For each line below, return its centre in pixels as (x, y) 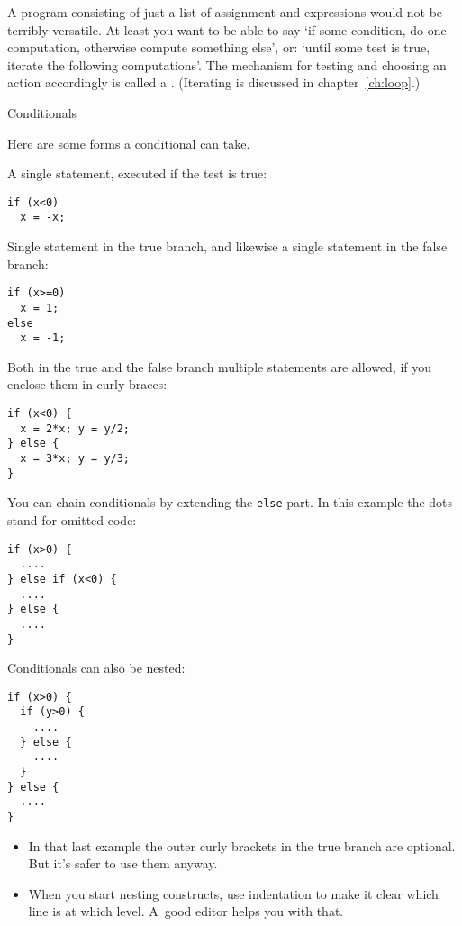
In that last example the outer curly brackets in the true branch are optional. (242, 845)
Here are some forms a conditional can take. (129, 143)
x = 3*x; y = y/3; (75, 459)
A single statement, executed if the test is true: (137, 173)
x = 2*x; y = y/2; (75, 428)
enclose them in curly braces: (87, 384)
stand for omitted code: (72, 520)
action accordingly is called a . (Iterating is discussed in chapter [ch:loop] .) (214, 82)
